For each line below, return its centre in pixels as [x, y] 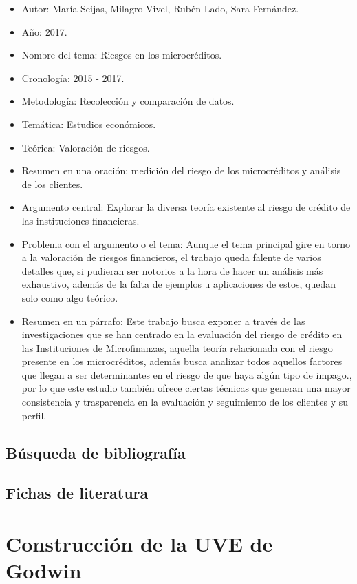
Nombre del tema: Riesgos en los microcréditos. [122, 55]
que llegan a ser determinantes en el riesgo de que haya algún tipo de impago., [187, 374]
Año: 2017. [44, 31]
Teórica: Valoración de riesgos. [86, 147]
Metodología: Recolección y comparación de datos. [128, 101]
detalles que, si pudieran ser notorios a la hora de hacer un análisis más [172, 270]
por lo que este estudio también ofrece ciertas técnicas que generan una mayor [186, 388]
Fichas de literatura [77, 493]
